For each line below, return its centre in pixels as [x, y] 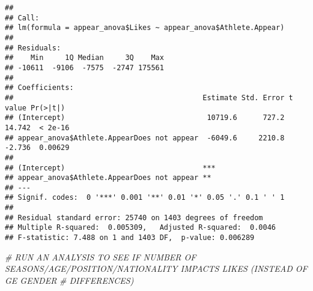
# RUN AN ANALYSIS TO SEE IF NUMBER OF [101, 256]
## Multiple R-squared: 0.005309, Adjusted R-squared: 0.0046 [141, 228]
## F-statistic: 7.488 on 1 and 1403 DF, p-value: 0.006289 [130, 238]
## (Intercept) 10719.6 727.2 [145, 118]
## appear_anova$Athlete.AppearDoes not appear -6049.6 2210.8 [145, 138]
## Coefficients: [39, 88]
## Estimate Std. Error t [149, 97]
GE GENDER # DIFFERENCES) [69, 280]
